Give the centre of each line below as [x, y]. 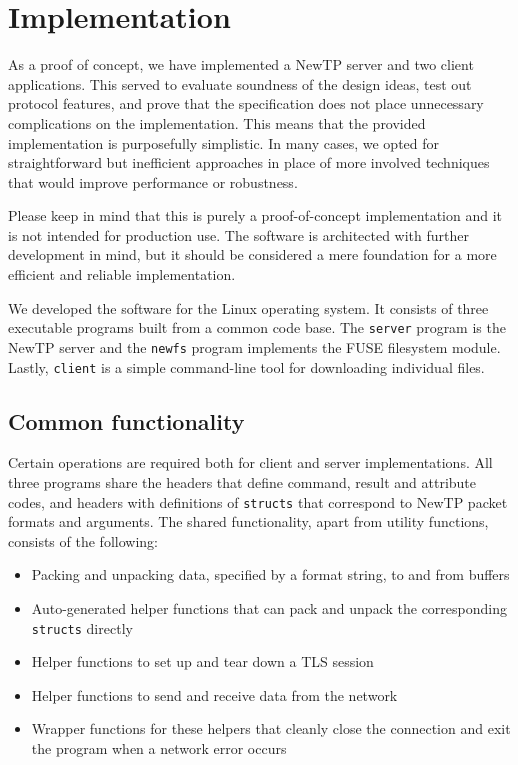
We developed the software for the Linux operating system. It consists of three [248, 307]
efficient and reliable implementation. [122, 274]
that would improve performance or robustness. [153, 181]
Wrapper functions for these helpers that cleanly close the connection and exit [271, 728]
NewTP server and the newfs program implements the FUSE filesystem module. [254, 346]
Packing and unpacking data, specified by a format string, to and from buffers [270, 574]
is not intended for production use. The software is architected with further [239, 234]
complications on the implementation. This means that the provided [217, 122]
